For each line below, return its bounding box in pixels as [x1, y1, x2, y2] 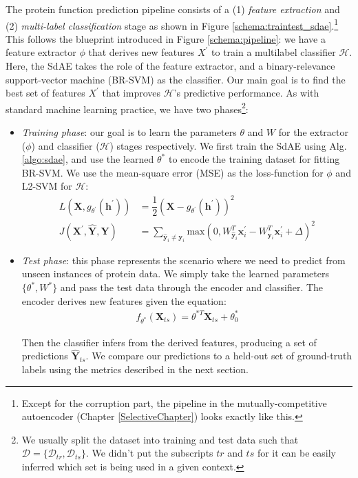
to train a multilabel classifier [211, 45, 336, 59]
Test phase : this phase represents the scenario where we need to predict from [21, 252, 346, 267]
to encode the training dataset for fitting [168, 152, 340, 166]
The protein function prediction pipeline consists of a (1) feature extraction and [6, 2, 340, 16]
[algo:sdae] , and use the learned [21, 152, 154, 166]
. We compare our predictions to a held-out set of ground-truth [85, 348, 352, 363]
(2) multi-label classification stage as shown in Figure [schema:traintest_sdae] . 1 [6, 16, 339, 32]
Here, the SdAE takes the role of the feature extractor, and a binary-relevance [6, 59, 335, 73]
